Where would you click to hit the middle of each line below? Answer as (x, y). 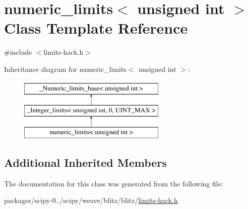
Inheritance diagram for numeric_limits (65, 69)
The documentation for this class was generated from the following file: (114, 183)
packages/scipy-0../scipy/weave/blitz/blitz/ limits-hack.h (91, 200)
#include (18, 52)
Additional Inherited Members (85, 162)
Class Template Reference (96, 28)
